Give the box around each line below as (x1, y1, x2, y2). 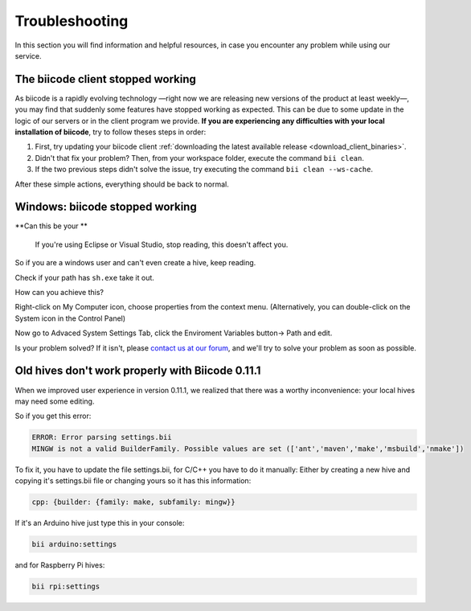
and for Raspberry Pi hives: (14, 560, 105, 570)
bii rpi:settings (31, 581, 100, 591)
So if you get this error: (14, 411, 92, 421)
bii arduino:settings (31, 539, 117, 548)
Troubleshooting (14, 12, 129, 30)
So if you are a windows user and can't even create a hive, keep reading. (14, 258, 256, 268)
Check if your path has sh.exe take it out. (14, 273, 154, 282)
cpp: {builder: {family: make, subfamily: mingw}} (31, 498, 236, 506)
